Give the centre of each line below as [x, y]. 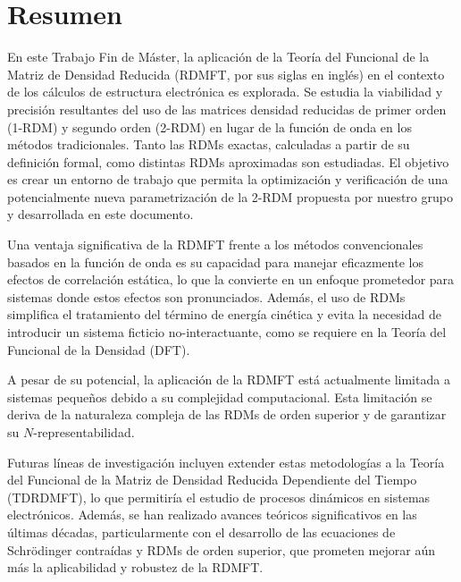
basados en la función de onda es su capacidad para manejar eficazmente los [215, 261]
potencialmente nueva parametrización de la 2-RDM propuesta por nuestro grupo [230, 196]
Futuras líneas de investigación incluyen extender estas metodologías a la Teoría [226, 462]
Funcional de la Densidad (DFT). [99, 349]
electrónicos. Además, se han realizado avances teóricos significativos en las [212, 515]
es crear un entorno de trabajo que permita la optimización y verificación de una [228, 179]
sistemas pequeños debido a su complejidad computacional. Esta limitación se [220, 396]
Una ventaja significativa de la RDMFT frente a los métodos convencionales [215, 245]
